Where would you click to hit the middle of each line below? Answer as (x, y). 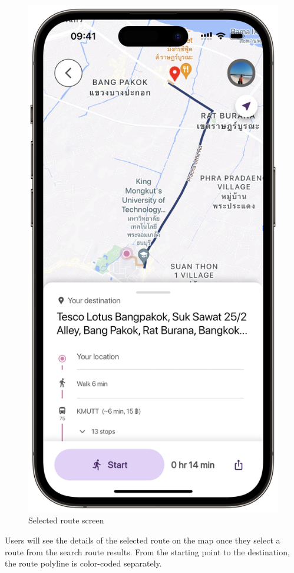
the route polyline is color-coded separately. (83, 563)
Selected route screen (66, 520)
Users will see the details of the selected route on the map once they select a (143, 540)
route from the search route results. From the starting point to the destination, (147, 551)
